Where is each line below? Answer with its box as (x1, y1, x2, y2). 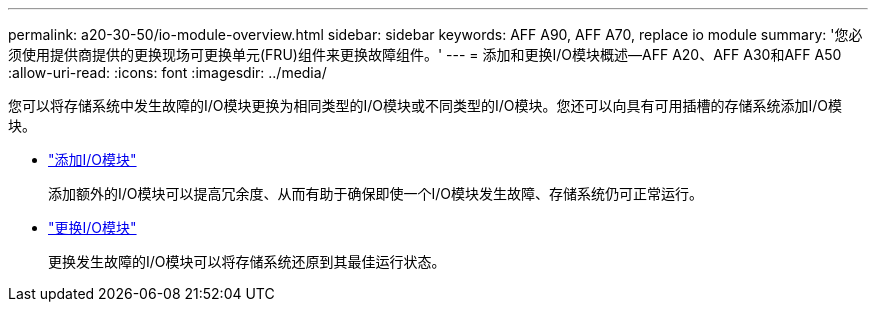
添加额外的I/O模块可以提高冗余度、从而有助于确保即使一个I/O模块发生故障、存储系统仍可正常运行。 (48, 185, 704, 202)
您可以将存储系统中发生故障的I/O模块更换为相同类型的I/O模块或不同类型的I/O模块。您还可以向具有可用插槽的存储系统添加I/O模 (8, 97, 843, 114)
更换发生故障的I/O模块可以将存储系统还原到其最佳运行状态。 (48, 253, 446, 270)
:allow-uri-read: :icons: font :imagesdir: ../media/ (8, 64, 327, 81)
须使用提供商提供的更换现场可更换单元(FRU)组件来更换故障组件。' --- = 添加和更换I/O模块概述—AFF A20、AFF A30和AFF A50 (8, 46, 842, 63)
